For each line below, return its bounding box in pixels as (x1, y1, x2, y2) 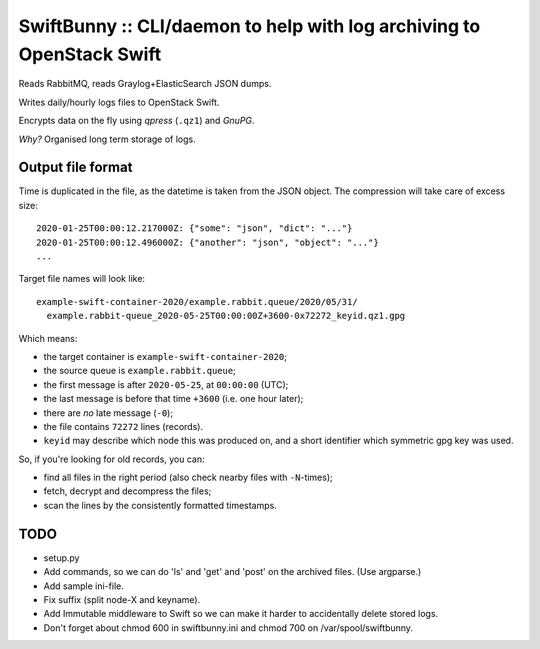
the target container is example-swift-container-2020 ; (43, 350, 287, 362)
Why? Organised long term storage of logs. (18, 133, 196, 145)
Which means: (18, 332, 78, 344)
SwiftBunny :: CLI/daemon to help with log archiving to (18, 15, 481, 37)
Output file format (18, 159, 133, 176)
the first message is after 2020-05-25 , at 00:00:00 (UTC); (43, 378, 289, 390)
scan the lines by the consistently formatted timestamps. (43, 499, 277, 511)
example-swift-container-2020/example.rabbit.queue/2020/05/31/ (36, 296, 359, 307)
